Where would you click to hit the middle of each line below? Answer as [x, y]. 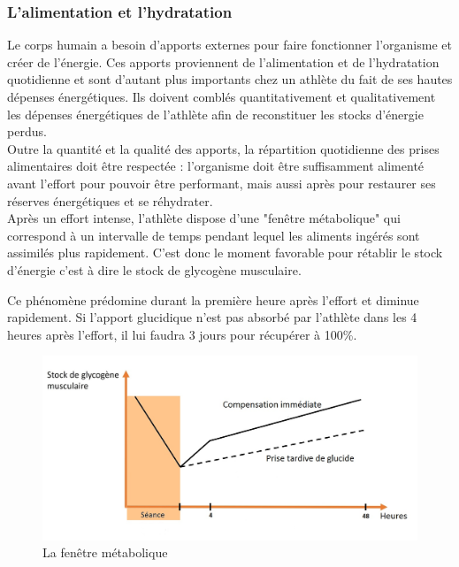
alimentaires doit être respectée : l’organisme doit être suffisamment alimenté [216, 166]
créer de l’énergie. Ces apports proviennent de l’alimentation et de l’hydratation [223, 61]
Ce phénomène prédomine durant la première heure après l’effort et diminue [213, 299]
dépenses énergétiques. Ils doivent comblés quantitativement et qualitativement [222, 96]
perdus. [27, 131]
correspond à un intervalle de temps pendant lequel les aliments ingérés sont [214, 235]
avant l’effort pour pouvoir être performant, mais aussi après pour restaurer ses [222, 183]
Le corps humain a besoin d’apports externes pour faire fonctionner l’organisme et [229, 45]
